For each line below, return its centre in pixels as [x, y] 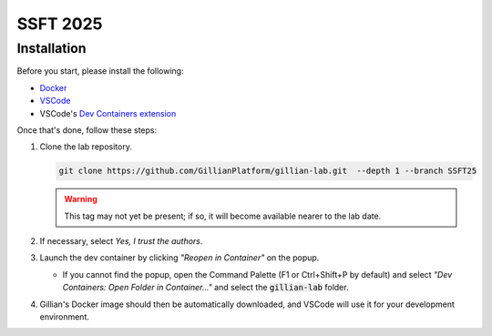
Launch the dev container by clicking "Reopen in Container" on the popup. [179, 258]
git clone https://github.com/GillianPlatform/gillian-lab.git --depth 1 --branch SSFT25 [268, 171]
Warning [81, 199]
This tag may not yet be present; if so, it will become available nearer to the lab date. [223, 216]
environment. [65, 317]
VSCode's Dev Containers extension [108, 113]
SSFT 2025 [60, 24]
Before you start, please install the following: [100, 71]
